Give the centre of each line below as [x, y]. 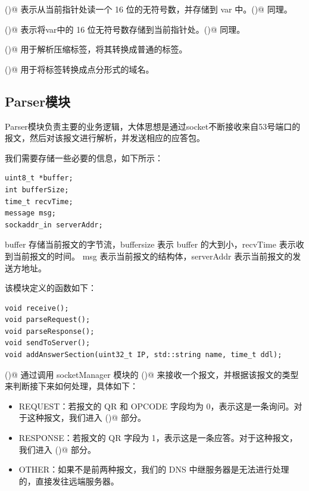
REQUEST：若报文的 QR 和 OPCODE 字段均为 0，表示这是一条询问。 [156, 406]
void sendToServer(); [48, 343]
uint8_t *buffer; [39, 178]
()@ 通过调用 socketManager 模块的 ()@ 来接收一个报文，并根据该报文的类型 [152, 374]
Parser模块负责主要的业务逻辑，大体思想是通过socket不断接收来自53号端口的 [153, 126]
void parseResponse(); [50, 331]
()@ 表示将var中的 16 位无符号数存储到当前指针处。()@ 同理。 [125, 29]
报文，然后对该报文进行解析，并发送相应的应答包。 [105, 138]
